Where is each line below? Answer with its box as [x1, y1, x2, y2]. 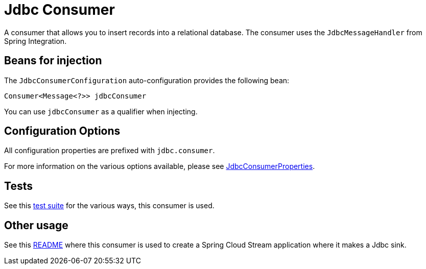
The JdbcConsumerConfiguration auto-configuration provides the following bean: [4, 76, 290, 85]
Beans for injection [4, 54, 102, 67]
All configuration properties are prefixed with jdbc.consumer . [4, 146, 215, 155]
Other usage [4, 218, 68, 232]
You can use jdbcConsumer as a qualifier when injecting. [4, 107, 198, 116]
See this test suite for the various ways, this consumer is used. [4, 201, 215, 210]
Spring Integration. [4, 36, 67, 45]
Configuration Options [4, 125, 121, 138]
